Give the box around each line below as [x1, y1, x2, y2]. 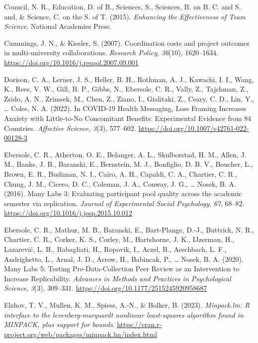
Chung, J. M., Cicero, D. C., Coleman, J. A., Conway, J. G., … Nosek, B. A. [4, 178, 236, 189]
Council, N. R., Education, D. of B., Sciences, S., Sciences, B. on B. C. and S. [4, 1, 241, 11]
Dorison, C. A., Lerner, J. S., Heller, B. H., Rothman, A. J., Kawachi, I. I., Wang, [4, 74, 254, 84]
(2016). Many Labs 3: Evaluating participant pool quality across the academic [4, 188, 242, 199]
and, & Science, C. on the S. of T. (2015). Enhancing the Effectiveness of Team [4, 11, 246, 21]
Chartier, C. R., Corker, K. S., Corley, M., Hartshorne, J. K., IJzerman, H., [4, 234, 235, 244]
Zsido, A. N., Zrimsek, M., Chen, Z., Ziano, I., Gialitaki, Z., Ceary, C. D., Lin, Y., [4, 93, 255, 104]
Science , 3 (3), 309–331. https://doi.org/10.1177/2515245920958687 [4, 283, 207, 293]
